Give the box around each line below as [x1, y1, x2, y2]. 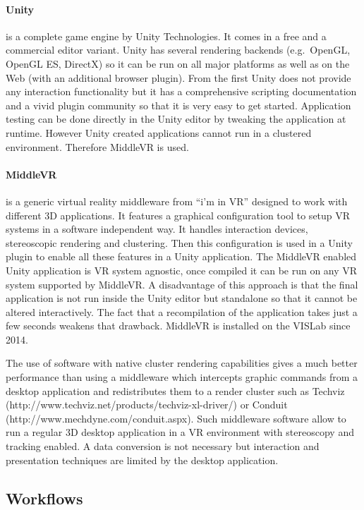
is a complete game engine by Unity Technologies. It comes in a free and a [6, 28, 327, 43]
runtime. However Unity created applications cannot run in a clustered [6, 125, 312, 140]
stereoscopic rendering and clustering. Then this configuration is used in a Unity [6, 235, 353, 250]
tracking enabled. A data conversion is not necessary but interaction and [6, 439, 320, 454]
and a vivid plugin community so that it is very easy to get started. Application [6, 97, 351, 112]
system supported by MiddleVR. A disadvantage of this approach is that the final [6, 277, 358, 291]
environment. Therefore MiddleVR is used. [6, 139, 189, 154]
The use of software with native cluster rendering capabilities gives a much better [6, 356, 358, 370]
